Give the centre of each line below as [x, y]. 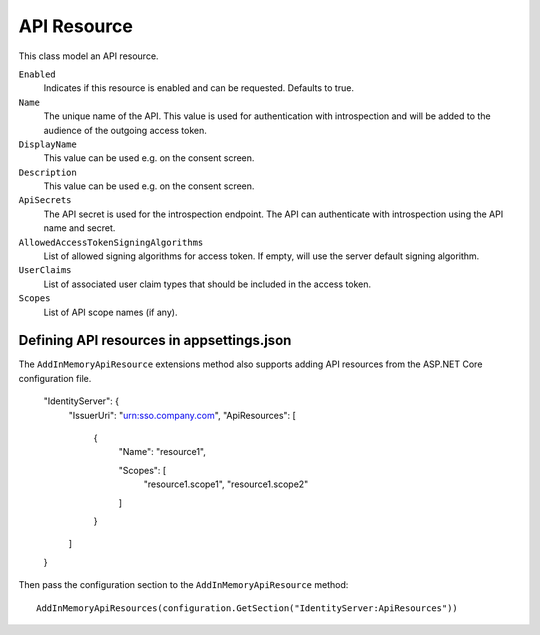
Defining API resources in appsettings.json [155, 340]
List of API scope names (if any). [110, 312]
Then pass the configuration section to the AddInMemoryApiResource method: [183, 585]
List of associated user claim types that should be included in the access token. [207, 284]
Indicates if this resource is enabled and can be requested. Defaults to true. [199, 88]
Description [47, 172]
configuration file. [55, 378]
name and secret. [79, 228]
